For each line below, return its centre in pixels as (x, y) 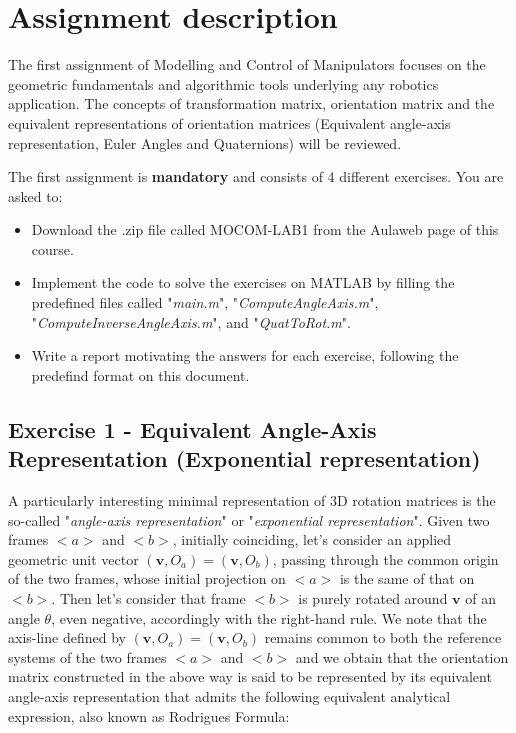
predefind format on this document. (140, 374)
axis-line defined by (67, 637)
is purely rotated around (373, 598)
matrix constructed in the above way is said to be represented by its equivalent (250, 676)
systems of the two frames (87, 656)
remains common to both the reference (383, 637)
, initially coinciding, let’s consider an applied (312, 539)
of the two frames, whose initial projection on (147, 578)
